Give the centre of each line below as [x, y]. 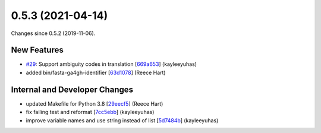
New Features [37, 50]
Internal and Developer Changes [72, 89]
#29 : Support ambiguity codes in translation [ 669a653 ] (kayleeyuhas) [111, 64]
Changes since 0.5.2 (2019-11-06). [53, 33]
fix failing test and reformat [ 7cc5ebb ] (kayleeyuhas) [90, 112]
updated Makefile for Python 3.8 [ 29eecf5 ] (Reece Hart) [95, 103]
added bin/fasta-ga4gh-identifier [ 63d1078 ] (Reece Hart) [96, 72]
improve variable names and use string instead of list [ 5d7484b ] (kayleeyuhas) [122, 120]
